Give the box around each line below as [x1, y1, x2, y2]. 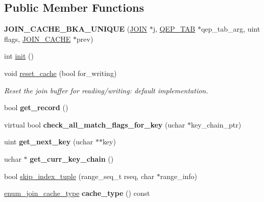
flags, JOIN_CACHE [4, 33, 71, 44]
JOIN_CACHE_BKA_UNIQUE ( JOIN [4, 23, 147, 34]
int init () [4, 50, 34, 61]
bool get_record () [4, 102, 68, 113]
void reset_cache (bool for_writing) [4, 67, 117, 78]
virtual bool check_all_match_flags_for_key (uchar [4, 119, 185, 130]
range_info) [160, 170, 198, 181]
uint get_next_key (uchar [4, 136, 93, 147]
